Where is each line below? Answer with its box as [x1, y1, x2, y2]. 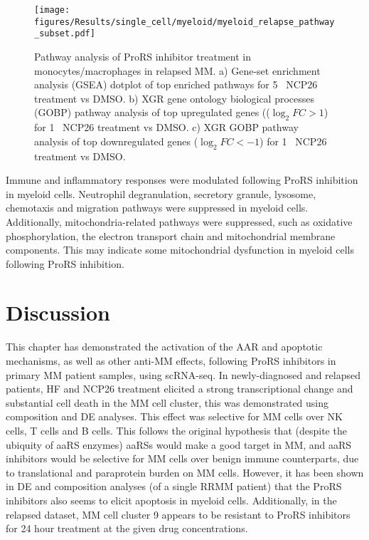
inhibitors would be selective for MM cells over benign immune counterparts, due [6, 451, 359, 466]
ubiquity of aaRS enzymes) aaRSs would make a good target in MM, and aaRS [6, 437, 352, 452]
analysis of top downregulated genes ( [34, 133, 198, 148]
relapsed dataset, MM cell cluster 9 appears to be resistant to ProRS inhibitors [6, 507, 351, 521]
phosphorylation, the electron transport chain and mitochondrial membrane [6, 228, 336, 243]
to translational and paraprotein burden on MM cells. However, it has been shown [6, 464, 364, 479]
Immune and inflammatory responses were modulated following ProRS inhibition [6, 172, 358, 187]
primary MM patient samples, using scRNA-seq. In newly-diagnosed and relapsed [6, 367, 361, 382]
